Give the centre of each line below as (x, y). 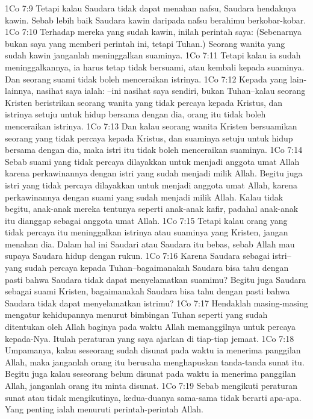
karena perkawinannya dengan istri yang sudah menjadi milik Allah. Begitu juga (154, 173)
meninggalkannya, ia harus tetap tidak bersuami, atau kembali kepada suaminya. (155, 67)
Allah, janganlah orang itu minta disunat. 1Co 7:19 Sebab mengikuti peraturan (151, 385)
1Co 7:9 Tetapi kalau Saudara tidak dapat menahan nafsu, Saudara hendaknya (151, 8)
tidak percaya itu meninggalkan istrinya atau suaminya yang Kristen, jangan (147, 232)
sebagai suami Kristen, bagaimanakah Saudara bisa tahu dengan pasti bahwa (147, 291)
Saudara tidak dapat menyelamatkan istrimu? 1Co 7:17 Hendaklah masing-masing (156, 303)
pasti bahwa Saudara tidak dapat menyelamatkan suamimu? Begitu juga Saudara (156, 279)
